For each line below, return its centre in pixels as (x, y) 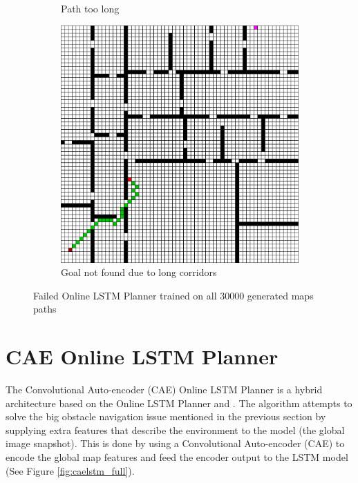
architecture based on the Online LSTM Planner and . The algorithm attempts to (179, 403)
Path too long (90, 8)
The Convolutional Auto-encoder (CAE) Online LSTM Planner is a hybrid (164, 390)
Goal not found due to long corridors (139, 272)
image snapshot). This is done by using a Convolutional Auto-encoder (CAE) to (175, 443)
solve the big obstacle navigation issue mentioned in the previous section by (166, 416)
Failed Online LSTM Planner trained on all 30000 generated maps (173, 295)
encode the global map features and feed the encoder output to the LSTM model (177, 457)
